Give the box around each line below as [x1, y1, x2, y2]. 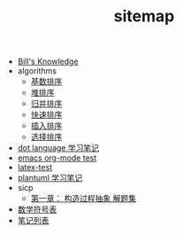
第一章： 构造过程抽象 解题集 [30, 193, 137, 204]
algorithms [17, 66, 57, 76]
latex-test [17, 162, 53, 173]
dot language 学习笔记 [17, 143, 100, 153]
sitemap [113, 6, 175, 27]
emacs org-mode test [17, 152, 97, 163]
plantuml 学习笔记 [17, 173, 83, 183]
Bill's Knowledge [17, 56, 79, 67]
